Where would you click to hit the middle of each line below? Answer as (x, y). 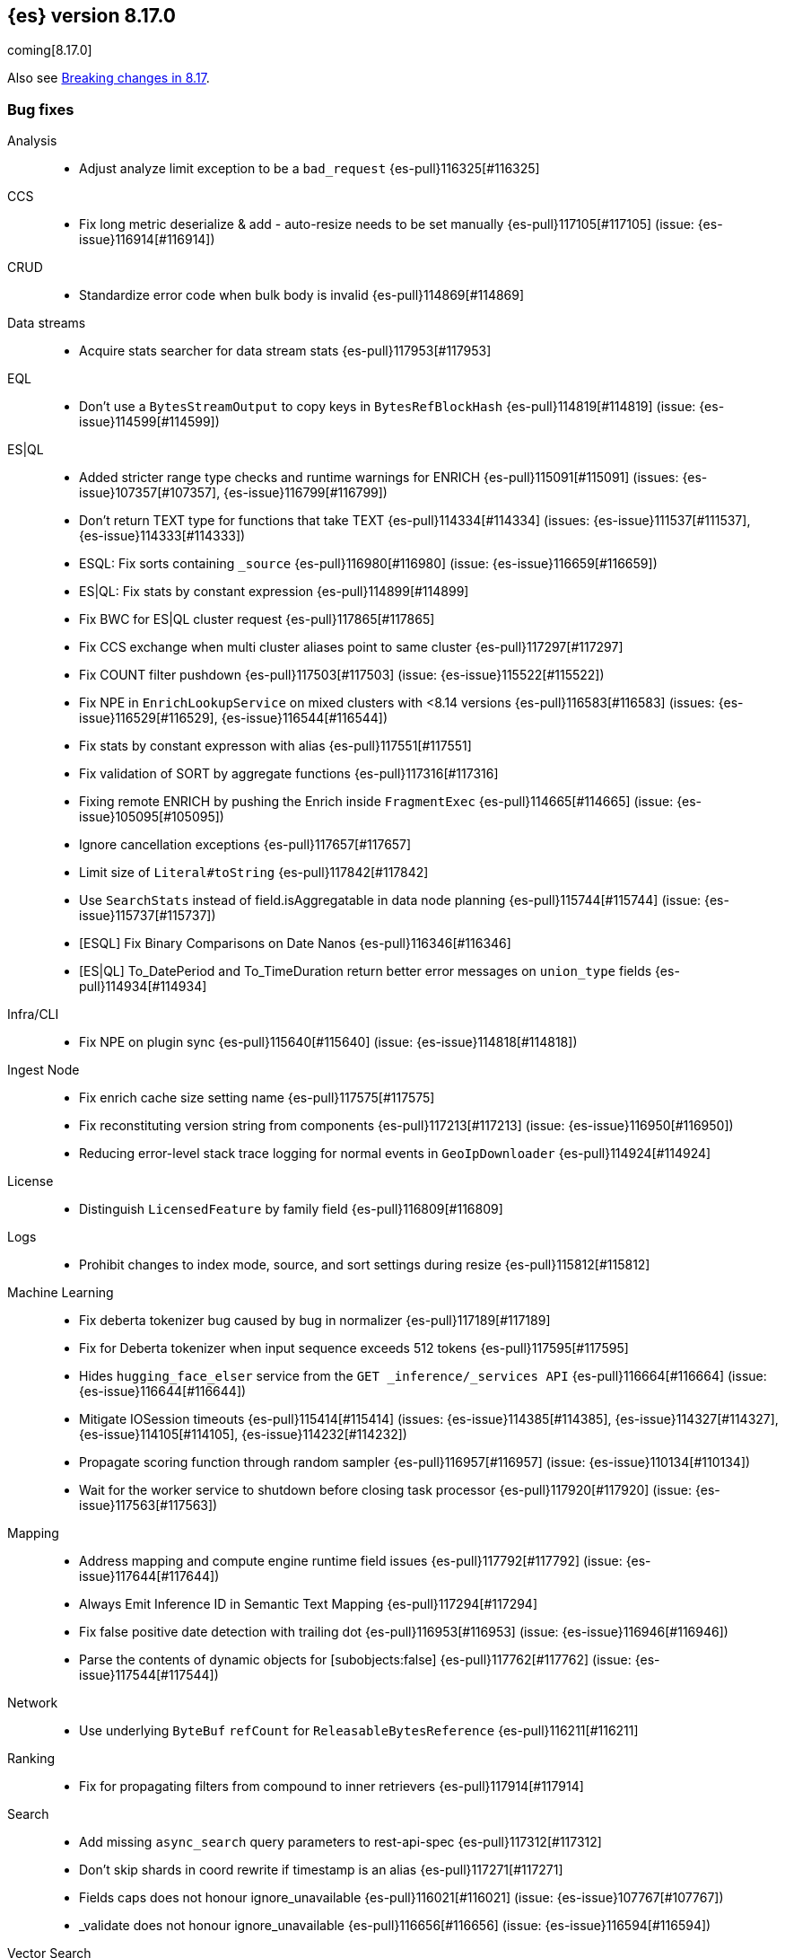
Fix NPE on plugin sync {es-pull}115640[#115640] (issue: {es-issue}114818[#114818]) (328, 1042)
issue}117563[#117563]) (148, 1506)
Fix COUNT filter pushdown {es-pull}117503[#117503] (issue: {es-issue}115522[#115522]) (342, 675)
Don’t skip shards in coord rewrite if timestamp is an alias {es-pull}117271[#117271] (321, 1870)
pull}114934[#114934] (143, 987)
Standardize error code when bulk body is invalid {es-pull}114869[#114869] (302, 295)
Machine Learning (61, 1293)
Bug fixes (41, 109)
